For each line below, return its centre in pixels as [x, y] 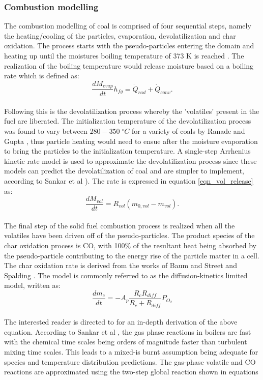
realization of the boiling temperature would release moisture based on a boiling [129, 65]
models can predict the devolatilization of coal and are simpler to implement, [124, 171]
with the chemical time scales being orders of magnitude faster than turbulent [126, 342]
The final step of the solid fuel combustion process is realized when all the [120, 225]
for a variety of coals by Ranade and [188, 131]
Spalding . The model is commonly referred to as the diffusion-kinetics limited [126, 275]
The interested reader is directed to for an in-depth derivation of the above [121, 322]
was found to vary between [46, 131]
